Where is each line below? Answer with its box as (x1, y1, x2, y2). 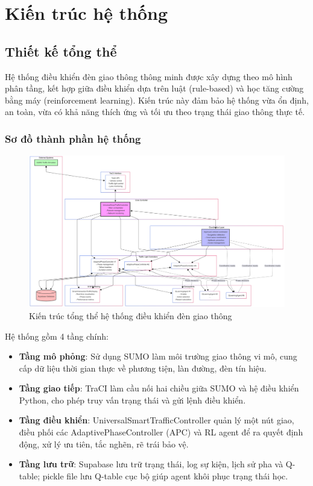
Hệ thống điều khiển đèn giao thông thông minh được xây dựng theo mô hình (5, 70, 292, 83)
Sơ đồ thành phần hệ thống (5, 131, 141, 146)
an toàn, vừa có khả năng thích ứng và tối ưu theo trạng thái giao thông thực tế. (5, 105, 305, 118)
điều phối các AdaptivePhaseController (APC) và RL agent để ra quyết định (19, 426, 303, 438)
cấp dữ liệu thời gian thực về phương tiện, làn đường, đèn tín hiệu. (19, 361, 267, 374)
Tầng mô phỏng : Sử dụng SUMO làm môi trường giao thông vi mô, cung (19, 350, 297, 363)
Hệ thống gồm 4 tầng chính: (5, 329, 109, 342)
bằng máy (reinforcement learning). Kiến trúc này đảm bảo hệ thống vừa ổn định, (5, 93, 309, 106)
